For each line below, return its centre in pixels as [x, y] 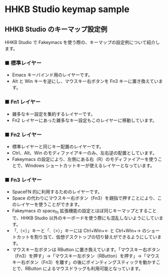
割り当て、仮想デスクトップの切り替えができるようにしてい [96, 237]
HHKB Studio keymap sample [67, 9]
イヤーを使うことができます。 [52, 204]
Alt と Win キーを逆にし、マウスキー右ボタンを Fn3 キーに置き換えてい [85, 81]
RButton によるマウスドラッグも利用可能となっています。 [84, 268]
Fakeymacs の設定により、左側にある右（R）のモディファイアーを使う [85, 159]
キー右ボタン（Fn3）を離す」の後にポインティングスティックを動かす [84, 262]
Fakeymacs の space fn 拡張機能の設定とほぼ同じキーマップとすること [84, 211]
